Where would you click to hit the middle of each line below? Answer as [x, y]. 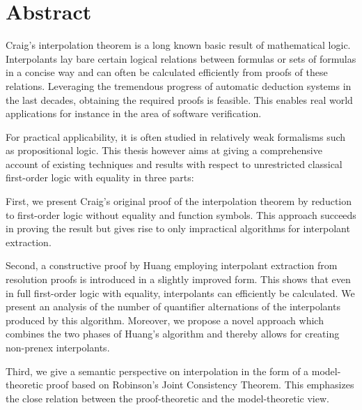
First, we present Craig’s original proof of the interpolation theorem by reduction [179, 201]
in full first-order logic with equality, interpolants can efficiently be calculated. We [180, 293]
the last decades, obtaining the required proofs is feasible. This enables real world [179, 99]
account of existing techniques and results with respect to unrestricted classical [174, 164]
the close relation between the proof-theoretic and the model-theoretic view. [167, 398]
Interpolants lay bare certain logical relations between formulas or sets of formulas [181, 58]
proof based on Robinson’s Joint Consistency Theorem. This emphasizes [200, 385]
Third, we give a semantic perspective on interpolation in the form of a [157, 371]
